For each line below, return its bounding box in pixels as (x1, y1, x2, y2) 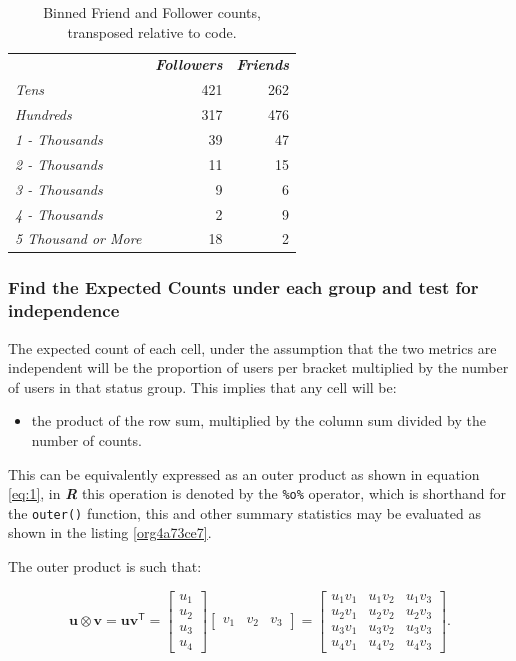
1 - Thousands (15, 128, 103, 149)
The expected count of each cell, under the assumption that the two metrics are (8, 337, 497, 358)
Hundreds (15, 104, 72, 125)
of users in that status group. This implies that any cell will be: (8, 376, 397, 397)
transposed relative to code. (67, 21, 237, 42)
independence (8, 298, 120, 323)
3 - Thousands (15, 178, 103, 199)
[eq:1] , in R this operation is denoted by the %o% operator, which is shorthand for (8, 483, 507, 504)
